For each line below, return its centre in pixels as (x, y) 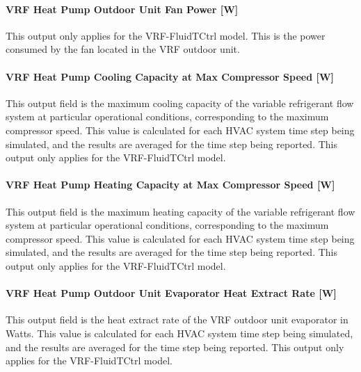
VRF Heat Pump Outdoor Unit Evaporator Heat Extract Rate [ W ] (171, 293)
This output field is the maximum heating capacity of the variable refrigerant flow (180, 211)
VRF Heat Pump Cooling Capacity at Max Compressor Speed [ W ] (170, 76)
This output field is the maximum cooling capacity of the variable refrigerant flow (180, 103)
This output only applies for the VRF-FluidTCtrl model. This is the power (166, 35)
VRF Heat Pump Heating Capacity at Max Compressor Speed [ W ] (170, 185)
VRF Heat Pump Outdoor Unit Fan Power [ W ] (122, 9)
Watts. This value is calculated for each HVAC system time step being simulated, (179, 333)
